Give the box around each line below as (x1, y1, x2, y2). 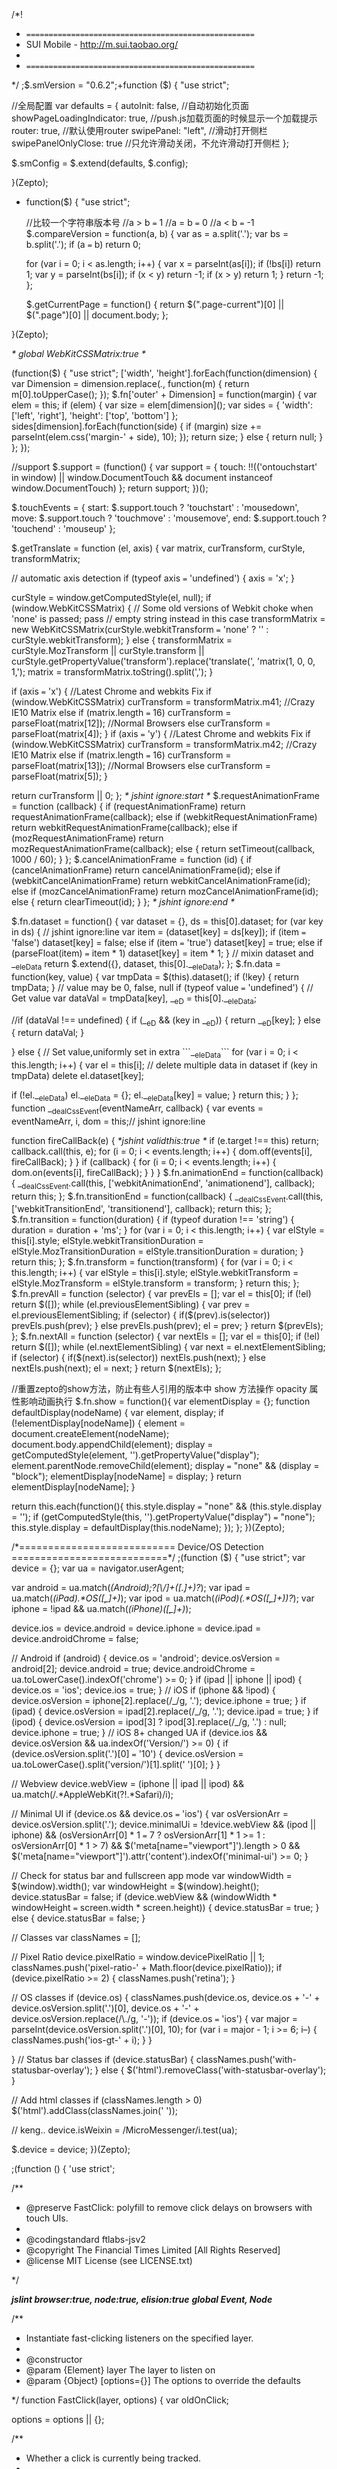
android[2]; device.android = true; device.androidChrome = (11, 1663, 256, 1675)
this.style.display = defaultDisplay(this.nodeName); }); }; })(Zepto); (11, 1522, 286, 1534)
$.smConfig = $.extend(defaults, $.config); (11, 157, 189, 169)
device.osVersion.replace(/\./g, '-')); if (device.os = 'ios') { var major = (11, 2013, 299, 2025)
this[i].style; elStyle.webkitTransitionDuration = (11, 1235, 204, 1247)
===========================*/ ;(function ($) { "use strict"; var (11, 1552, 306, 1564)
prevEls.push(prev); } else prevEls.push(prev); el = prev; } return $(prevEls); (11, 1320, 324, 1332)
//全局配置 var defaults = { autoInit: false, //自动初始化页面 (11, 100, 249, 111)
